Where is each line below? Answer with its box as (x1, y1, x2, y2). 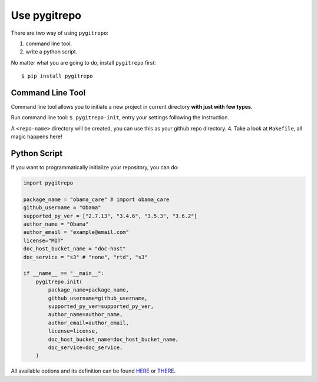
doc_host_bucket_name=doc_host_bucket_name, (48, 336, 179, 343)
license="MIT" (23, 237, 64, 244)
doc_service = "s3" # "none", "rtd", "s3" (23, 253, 148, 260)
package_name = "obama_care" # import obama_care (23, 196, 170, 203)
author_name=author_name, (48, 311, 123, 318)
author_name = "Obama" (23, 221, 89, 227)
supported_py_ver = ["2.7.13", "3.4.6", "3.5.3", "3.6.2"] (23, 212, 197, 219)
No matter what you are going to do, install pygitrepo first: (11, 59, 156, 66)
